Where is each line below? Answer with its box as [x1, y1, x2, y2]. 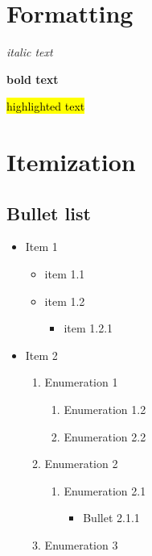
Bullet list [6, 200, 91, 225]
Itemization [6, 145, 136, 178]
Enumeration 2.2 [64, 428, 146, 445]
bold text [6, 70, 59, 87]
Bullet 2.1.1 [83, 509, 140, 526]
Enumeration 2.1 [64, 482, 146, 499]
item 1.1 [44, 265, 85, 282]
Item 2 [25, 346, 58, 363]
